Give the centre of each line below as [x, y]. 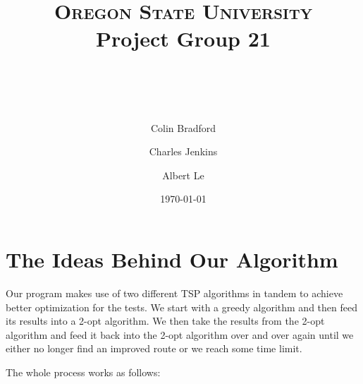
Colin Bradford [183, 127]
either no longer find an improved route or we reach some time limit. [154, 348]
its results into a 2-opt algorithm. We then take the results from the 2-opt [165, 321]
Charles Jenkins [183, 151]
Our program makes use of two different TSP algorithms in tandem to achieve [174, 293]
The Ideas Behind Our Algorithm [172, 259]
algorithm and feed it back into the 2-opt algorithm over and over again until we [180, 334]
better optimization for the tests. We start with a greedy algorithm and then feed [181, 307]
